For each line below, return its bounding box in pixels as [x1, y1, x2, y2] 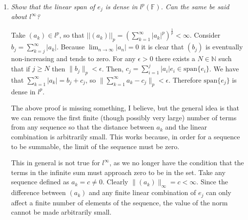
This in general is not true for [11, 157, 100, 168]
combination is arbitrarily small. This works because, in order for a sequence [11, 132, 240, 142]
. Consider [189, 30, 221, 40]
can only [206, 187, 231, 198]
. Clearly [102, 176, 128, 187]
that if [11, 63, 30, 73]
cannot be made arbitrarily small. [11, 207, 112, 217]
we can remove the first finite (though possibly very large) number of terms [11, 112, 237, 122]
